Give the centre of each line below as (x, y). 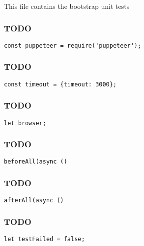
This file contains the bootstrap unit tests (67, 6)
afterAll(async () (34, 201)
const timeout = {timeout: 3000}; (60, 84)
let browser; (25, 123)
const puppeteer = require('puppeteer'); (73, 45)
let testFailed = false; (44, 239)
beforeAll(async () (36, 162)
